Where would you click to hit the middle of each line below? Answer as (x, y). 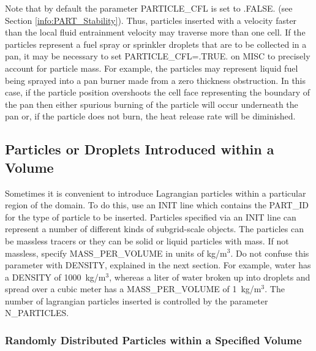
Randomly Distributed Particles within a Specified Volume (153, 340)
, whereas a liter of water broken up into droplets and (210, 277)
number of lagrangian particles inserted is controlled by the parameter (137, 300)
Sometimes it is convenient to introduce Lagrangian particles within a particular (156, 193)
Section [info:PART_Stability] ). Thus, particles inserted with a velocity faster (151, 20)
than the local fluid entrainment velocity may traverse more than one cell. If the (155, 32)
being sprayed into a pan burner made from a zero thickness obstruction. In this (156, 80)
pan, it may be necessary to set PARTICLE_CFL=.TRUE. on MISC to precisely (158, 56)
